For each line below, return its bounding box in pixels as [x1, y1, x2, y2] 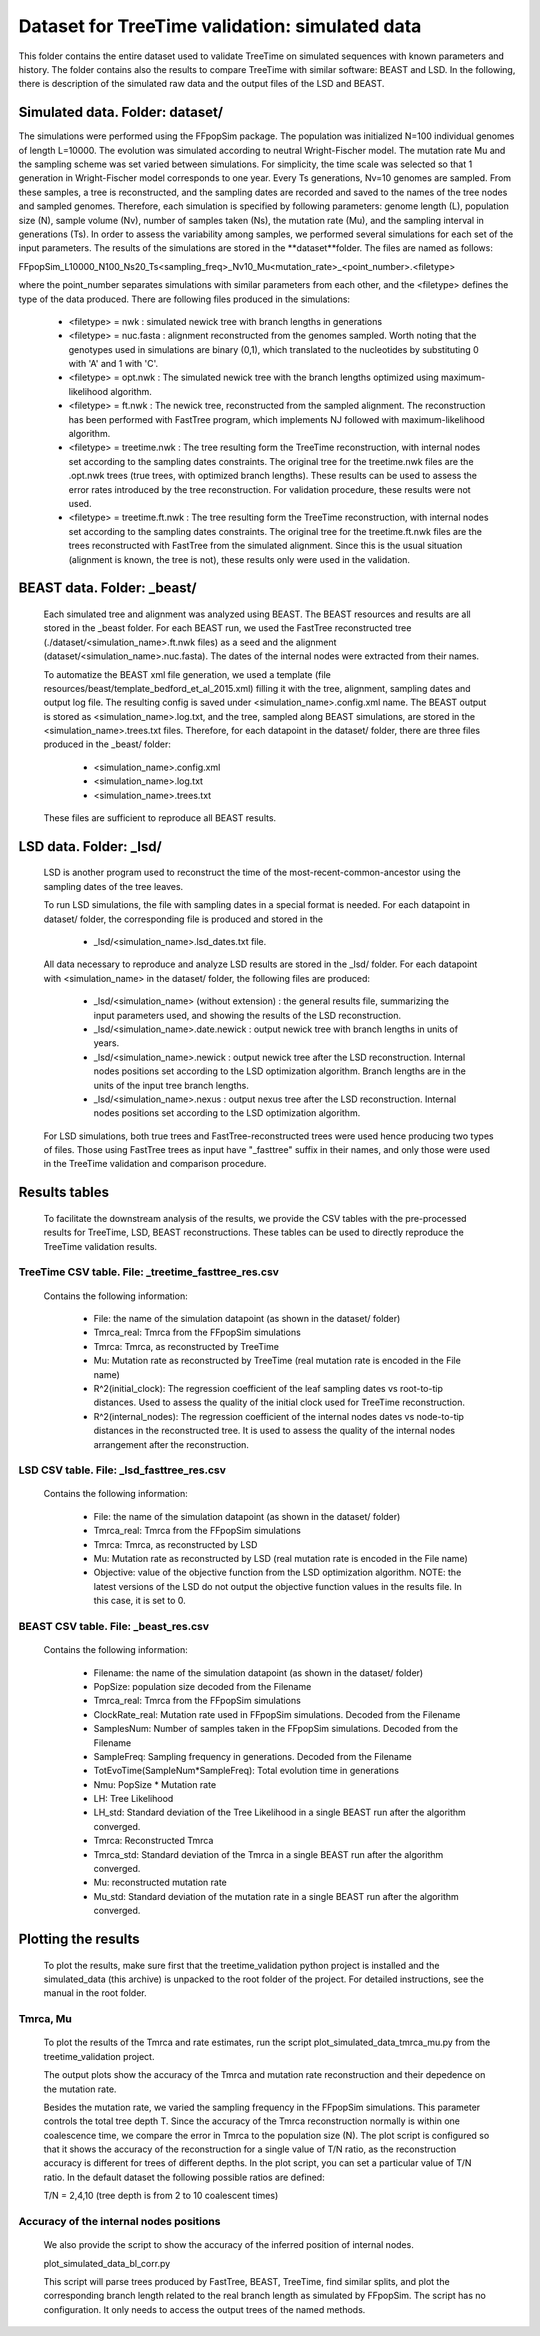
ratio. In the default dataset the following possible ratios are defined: [43, 2171, 325, 2183]
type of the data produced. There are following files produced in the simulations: [18, 293, 350, 305]
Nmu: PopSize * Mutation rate [93, 1778, 217, 1790]
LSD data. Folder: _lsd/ [18, 838, 162, 855]
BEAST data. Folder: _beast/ [18, 580, 197, 597]
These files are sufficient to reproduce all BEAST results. [43, 812, 277, 824]
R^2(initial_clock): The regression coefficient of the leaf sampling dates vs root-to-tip [93, 1382, 444, 1394]
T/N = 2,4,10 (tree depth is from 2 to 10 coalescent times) [43, 2190, 279, 2202]
